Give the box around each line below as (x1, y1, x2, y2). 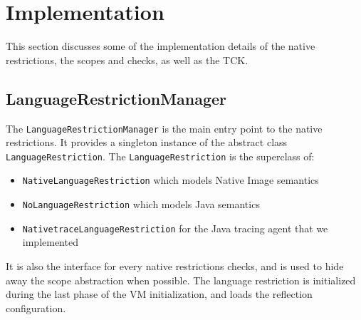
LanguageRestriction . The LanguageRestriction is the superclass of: (6, 148, 315, 163)
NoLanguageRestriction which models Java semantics (22, 197, 260, 212)
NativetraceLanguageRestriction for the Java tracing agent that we (22, 220, 328, 235)
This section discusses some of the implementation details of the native (6, 38, 315, 53)
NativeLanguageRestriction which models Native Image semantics (22, 172, 319, 187)
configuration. (6, 300, 66, 315)
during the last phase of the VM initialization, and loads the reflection (6, 287, 313, 301)
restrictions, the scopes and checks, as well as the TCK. (6, 52, 248, 67)
